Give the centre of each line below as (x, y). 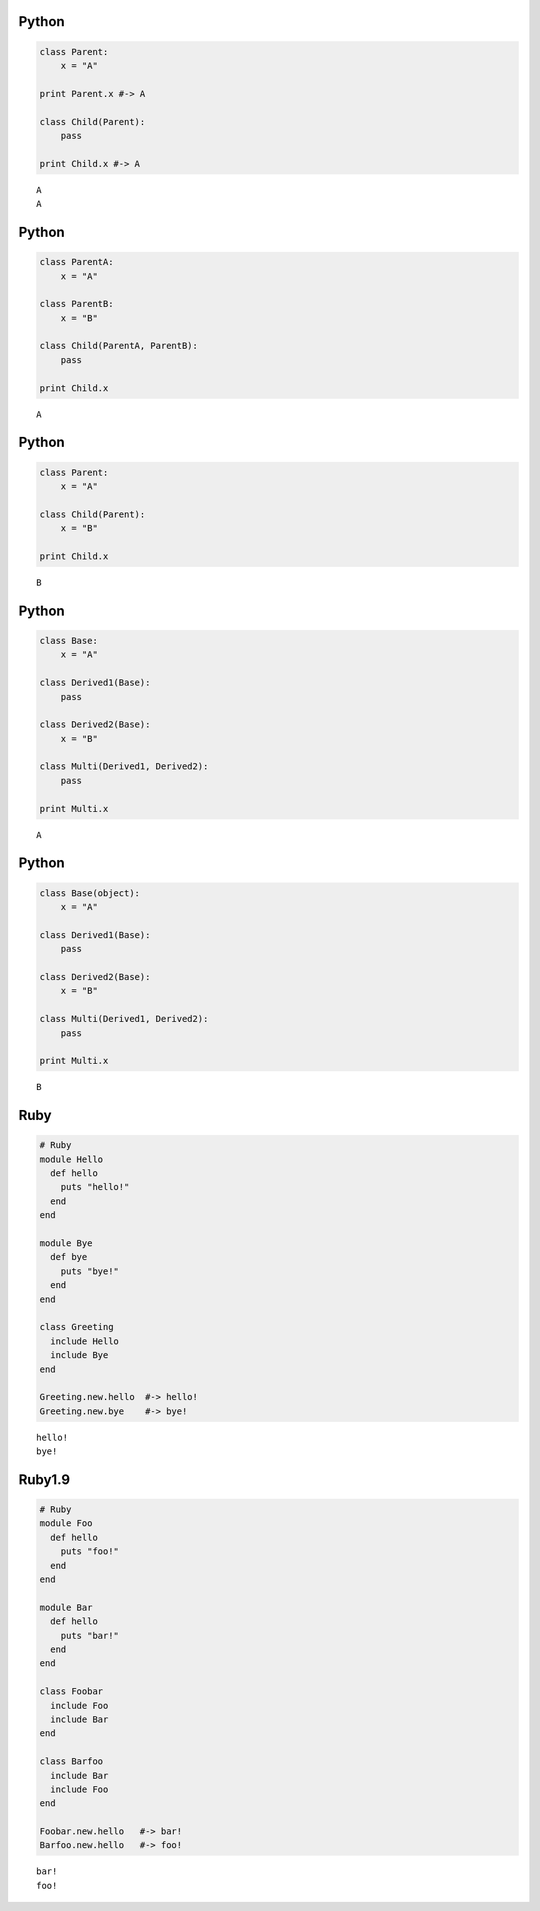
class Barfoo (71, 1761)
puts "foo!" (90, 1551)
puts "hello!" (95, 1187)
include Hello (85, 1341)
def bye (69, 1257)
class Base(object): (89, 893)
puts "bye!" (90, 1271)
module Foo (66, 1523)
